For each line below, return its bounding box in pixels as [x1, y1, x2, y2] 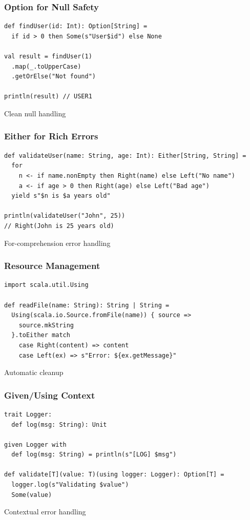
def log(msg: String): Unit [11, 421, 107, 428]
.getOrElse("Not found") [11, 73, 96, 80]
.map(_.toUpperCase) [11, 63, 81, 70]
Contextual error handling [4, 506, 86, 517]
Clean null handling [4, 108, 66, 118]
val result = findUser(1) [4, 53, 92, 60]
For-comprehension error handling [4, 237, 111, 248]
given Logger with [4, 441, 67, 448]
